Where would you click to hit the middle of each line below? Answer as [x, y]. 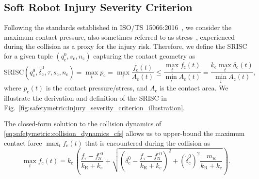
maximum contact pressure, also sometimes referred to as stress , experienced [120, 37]
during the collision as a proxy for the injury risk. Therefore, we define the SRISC [126, 46]
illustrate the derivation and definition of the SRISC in [86, 98]
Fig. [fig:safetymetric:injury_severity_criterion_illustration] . [94, 107]
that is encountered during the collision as [147, 142]
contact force [23, 142]
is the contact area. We [194, 88]
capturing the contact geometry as [144, 55]
